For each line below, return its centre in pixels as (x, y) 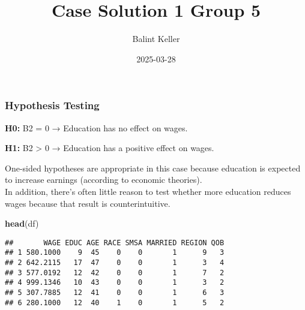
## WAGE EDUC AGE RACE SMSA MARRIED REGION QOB (115, 243)
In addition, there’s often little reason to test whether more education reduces (148, 191)
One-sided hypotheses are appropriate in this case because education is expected (153, 168)
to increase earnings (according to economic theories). (104, 180)
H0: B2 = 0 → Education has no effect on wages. (96, 127)
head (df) (22, 223)
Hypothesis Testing (52, 105)
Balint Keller (156, 39)
